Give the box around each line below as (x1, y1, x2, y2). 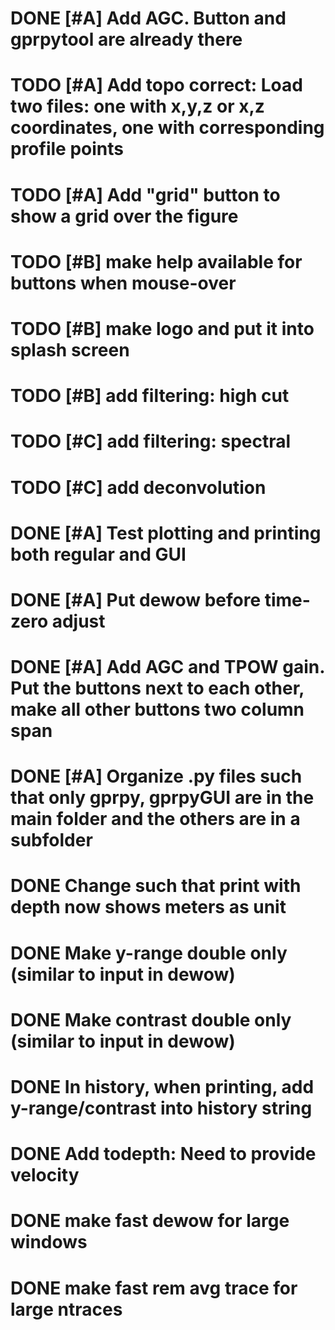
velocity (10, 1164, 80, 1187)
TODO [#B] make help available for (10, 250, 303, 273)
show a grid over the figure (10, 205, 239, 227)
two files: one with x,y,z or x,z (10, 95, 265, 118)
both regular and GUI (10, 543, 187, 566)
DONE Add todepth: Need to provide (10, 1143, 317, 1166)
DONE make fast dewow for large (10, 1210, 290, 1232)
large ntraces (10, 1298, 123, 1321)
